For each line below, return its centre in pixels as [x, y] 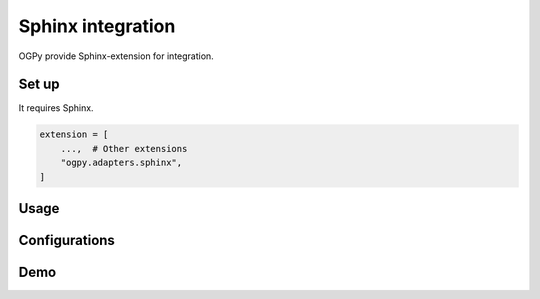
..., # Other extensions [124, 148]
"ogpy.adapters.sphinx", [121, 163]
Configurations [66, 240]
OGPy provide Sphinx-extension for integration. [116, 56]
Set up [39, 84]
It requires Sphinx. [56, 108]
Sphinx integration [97, 26]
